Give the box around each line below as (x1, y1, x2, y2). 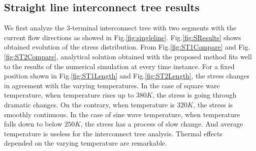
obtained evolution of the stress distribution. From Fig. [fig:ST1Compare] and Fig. (4, 42, 251, 52)
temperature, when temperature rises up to (4, 90, 134, 100)
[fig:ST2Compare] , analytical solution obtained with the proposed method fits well (4, 51, 252, 61)
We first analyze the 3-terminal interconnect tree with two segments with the (4, 23, 237, 33)
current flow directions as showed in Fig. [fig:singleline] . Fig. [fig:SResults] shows (4, 32, 241, 42)
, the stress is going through (152, 90, 237, 100)
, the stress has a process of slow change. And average (80, 119, 243, 129)
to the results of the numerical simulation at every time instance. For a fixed (4, 61, 235, 71)
